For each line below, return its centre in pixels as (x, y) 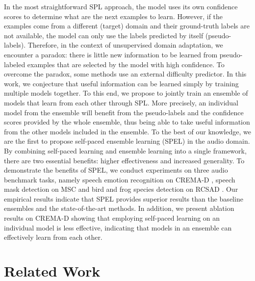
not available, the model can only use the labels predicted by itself (104, 35)
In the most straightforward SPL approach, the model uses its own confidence (121, 6)
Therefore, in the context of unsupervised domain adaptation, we (125, 45)
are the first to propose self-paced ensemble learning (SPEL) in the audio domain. (127, 141)
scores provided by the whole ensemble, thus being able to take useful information (127, 122)
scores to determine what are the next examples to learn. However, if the (114, 16)
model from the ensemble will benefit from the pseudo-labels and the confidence (124, 112)
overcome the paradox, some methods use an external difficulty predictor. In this (125, 74)
